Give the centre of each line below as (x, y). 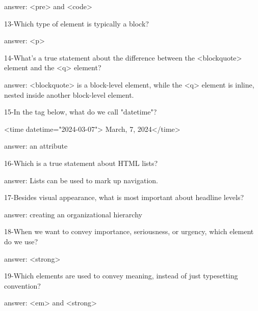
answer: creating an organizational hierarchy (73, 214)
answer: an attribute (36, 146)
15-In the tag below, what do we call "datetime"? (81, 112)
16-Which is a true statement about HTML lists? (81, 163)
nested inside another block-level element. (69, 94)
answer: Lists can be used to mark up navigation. (81, 180)
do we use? (21, 241)
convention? (22, 285)
